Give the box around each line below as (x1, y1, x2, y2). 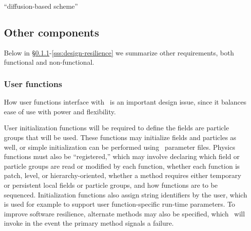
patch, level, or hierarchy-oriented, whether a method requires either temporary (4, 170, 241, 180)
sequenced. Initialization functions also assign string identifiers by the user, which (4, 189, 247, 199)
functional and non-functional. (4, 57, 95, 67)
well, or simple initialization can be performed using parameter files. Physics (4, 142, 235, 152)
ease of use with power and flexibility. (4, 106, 116, 116)
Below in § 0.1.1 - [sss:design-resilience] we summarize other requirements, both (4, 47, 234, 57)
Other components (4, 24, 99, 39)
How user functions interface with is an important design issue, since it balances (4, 97, 247, 107)
